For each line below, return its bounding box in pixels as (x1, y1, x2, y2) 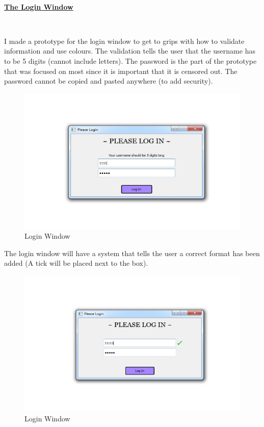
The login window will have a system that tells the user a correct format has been (4, 247, 260, 258)
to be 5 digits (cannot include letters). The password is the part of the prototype (4, 55, 257, 66)
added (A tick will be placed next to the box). (4, 258, 148, 268)
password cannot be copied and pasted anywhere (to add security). (4, 76, 213, 86)
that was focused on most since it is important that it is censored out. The (4, 65, 237, 76)
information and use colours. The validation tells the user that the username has (4, 45, 255, 56)
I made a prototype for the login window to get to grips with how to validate (4, 35, 245, 46)
